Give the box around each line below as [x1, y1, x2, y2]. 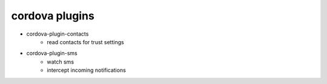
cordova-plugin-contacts [26, 30, 89, 37]
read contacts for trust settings [47, 38, 124, 45]
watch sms [47, 58, 74, 65]
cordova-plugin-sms [26, 50, 78, 57]
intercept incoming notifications [47, 66, 127, 74]
